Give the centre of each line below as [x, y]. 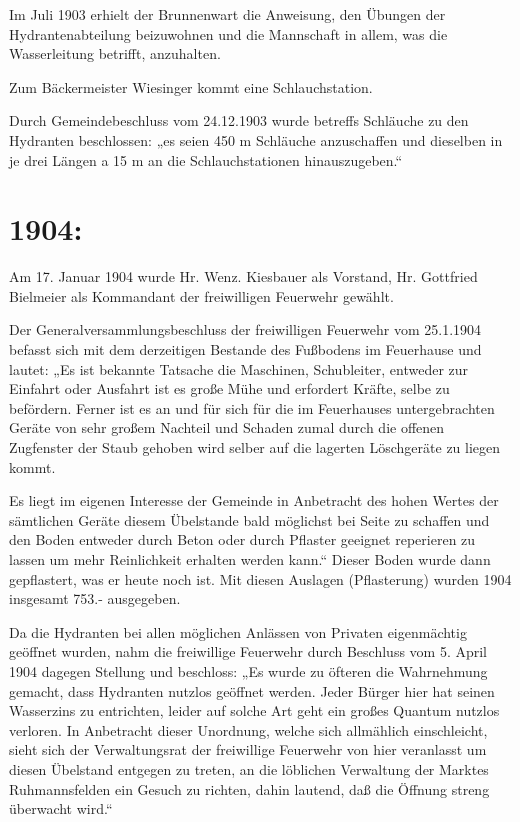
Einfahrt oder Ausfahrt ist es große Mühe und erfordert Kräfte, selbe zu [229, 388]
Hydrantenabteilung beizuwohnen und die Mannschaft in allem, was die [228, 33]
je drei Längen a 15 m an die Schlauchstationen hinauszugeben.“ [206, 159]
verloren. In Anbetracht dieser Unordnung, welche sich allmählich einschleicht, [248, 729]
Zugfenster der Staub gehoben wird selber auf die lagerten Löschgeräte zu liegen [255, 447]
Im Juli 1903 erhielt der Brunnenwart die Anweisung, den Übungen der [227, 14]
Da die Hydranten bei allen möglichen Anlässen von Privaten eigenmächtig [238, 631]
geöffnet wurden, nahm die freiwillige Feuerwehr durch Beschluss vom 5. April [248, 651]
